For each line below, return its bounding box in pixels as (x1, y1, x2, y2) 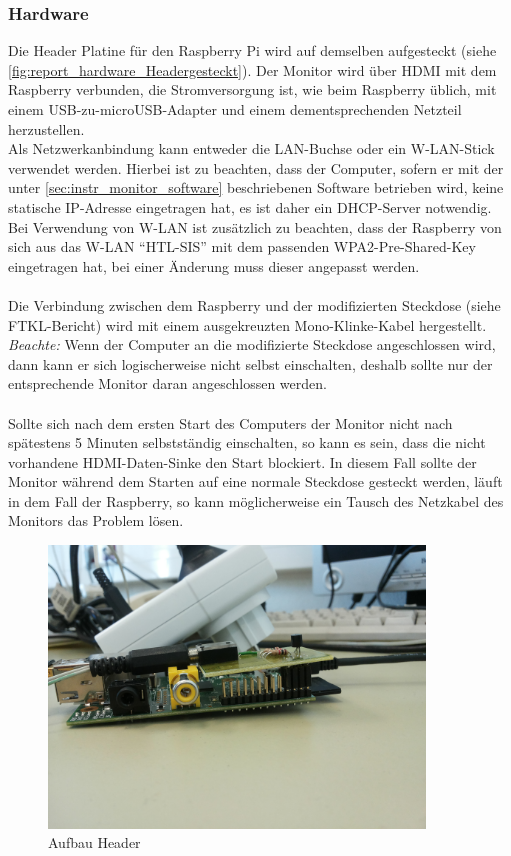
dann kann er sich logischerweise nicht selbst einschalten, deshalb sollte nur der (8, 353, 493, 374)
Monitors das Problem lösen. (8, 510, 184, 531)
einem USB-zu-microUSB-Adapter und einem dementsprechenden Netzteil (8, 99, 462, 119)
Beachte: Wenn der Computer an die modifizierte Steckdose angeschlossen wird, (8, 334, 496, 355)
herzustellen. (8, 118, 85, 139)
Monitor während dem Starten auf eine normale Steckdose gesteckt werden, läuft (8, 471, 503, 492)
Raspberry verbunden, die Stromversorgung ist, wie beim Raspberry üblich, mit (8, 79, 497, 100)
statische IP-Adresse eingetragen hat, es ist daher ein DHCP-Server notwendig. (8, 196, 492, 217)
